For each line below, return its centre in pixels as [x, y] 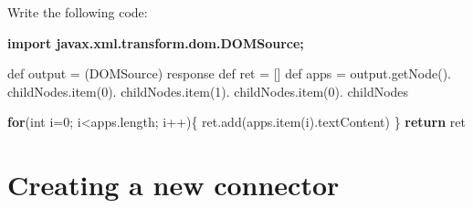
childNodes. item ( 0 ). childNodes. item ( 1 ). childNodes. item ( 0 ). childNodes [208, 91]
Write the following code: [78, 12]
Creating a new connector [173, 185]
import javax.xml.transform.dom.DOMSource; [156, 42]
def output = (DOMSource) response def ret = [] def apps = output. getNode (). [230, 73]
